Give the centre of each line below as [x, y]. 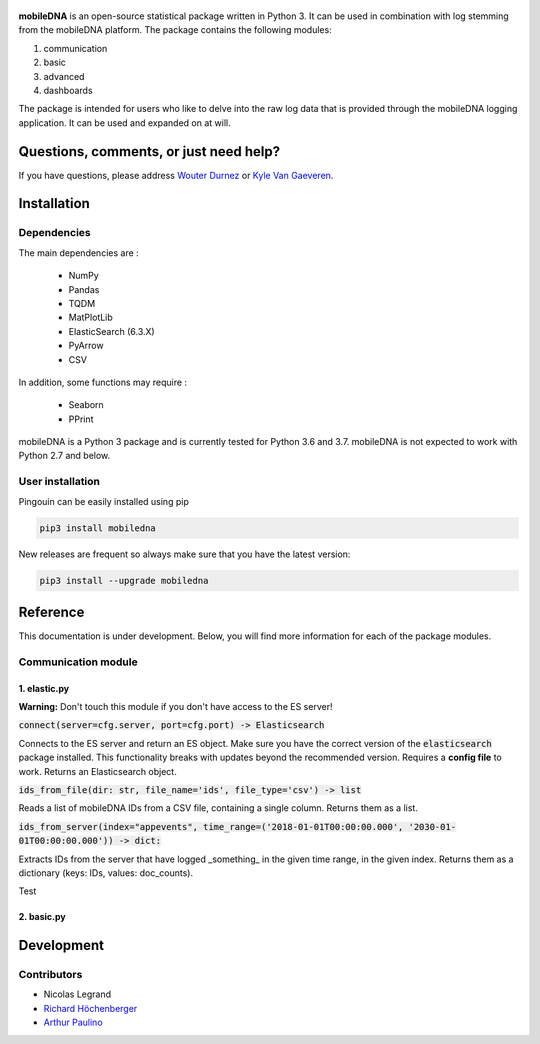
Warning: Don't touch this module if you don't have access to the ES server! [175, 707]
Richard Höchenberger [90, 1008]
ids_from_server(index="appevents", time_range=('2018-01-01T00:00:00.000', [211, 826]
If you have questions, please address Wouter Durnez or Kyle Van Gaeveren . [176, 175]
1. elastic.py [44, 688]
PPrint [81, 419]
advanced [64, 76]
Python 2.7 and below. [64, 456]
